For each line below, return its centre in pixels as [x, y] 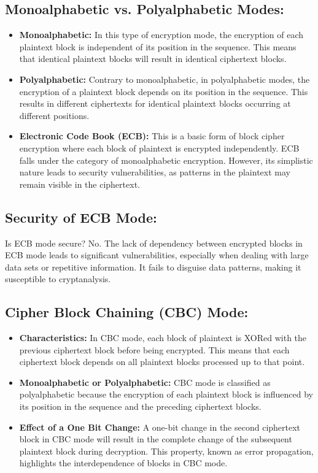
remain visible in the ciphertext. [79, 184]
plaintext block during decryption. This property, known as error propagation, [166, 451]
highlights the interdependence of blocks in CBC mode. [123, 463]
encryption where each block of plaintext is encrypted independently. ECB [159, 148]
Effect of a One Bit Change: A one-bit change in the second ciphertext [160, 427]
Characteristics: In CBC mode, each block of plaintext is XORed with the [163, 338]
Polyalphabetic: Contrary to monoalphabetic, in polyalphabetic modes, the [165, 79]
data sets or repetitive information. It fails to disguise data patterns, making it [153, 267]
